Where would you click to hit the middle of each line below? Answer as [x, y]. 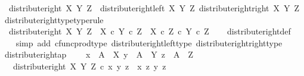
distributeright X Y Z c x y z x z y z [89, 66]
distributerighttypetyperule [54, 19]
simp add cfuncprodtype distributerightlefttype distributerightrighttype [149, 42]
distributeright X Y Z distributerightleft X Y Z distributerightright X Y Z [154, 8]
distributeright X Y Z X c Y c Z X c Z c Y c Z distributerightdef [150, 31]
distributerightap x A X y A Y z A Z [99, 54]
